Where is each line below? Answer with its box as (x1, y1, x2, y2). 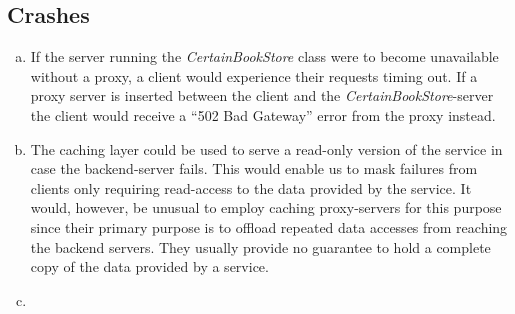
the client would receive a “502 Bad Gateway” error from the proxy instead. (30, 104, 496, 125)
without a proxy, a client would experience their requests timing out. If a (30, 65, 478, 86)
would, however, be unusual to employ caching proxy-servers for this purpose (30, 197, 502, 218)
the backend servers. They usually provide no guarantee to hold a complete (30, 236, 491, 257)
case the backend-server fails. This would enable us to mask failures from (30, 158, 478, 179)
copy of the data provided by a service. (30, 256, 269, 277)
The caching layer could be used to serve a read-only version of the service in (30, 138, 503, 159)
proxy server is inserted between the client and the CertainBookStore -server (30, 85, 494, 106)
